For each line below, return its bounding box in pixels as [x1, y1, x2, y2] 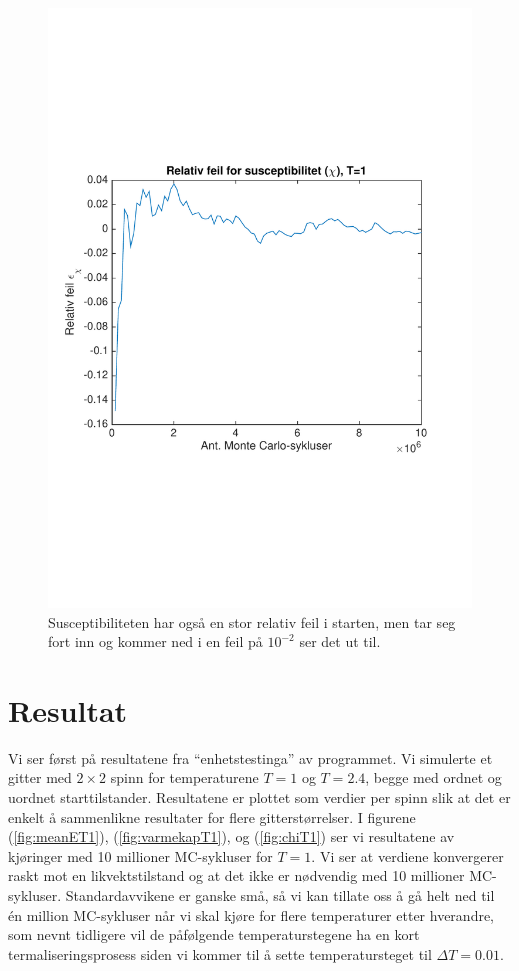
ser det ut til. [299, 631, 381, 652]
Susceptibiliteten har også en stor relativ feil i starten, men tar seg [48, 611, 456, 632]
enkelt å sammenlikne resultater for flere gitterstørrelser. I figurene [8, 806, 416, 827]
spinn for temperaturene [110, 767, 259, 788]
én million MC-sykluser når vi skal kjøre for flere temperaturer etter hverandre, [8, 904, 495, 925]
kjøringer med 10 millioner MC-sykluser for [8, 845, 273, 866]
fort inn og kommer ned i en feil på [48, 631, 263, 652]
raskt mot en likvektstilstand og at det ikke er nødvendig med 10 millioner [8, 865, 465, 886]
